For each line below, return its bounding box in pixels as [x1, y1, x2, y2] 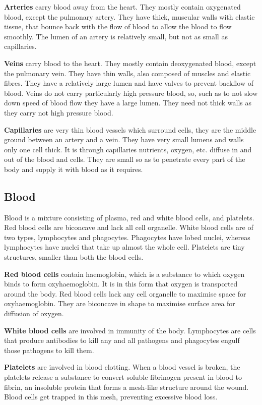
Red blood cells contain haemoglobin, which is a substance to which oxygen [4, 268, 245, 279]
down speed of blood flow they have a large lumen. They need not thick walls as [4, 97, 252, 108]
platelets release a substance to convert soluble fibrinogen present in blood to [4, 372, 242, 382]
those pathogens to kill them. [4, 344, 94, 355]
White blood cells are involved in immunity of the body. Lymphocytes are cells [4, 325, 256, 335]
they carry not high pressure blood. [4, 107, 113, 118]
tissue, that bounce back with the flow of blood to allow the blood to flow [4, 21, 232, 32]
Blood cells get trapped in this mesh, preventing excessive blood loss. [4, 391, 218, 402]
